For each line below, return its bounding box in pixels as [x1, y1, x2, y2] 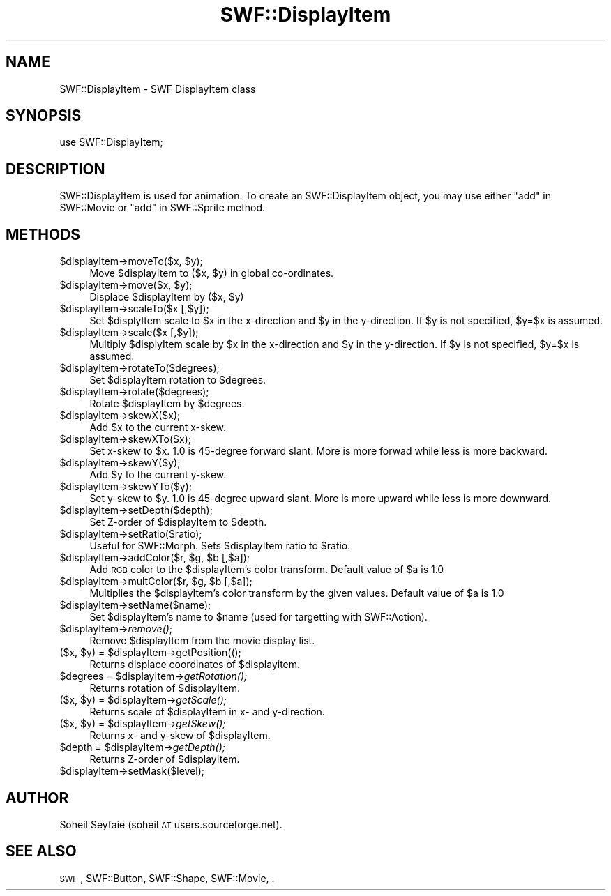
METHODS [6, 225, 81, 243]
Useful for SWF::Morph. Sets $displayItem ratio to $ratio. [89, 540, 351, 552]
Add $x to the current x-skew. [89, 421, 227, 434]
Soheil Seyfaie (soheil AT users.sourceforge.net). [59, 818, 282, 830]
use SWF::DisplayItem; [59, 136, 163, 149]
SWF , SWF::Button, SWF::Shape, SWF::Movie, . [59, 872, 275, 884]
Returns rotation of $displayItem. [89, 682, 241, 694]
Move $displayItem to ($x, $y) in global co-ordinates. [89, 267, 334, 280]
